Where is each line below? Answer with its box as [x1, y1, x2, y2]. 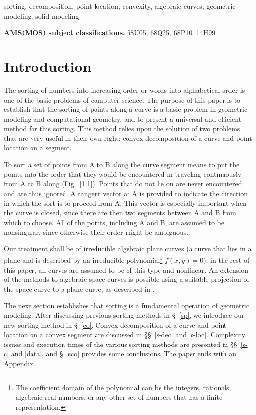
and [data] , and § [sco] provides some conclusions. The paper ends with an [11, 348, 237, 359]
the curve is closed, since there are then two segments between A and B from [4, 207, 236, 218]
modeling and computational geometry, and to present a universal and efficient [4, 113, 242, 124]
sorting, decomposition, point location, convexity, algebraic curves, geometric [4, 1, 236, 11]
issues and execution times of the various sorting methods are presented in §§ [4, 339, 237, 349]
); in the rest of [203, 255, 250, 265]
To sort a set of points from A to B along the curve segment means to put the [4, 159, 240, 170]
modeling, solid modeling [4, 10, 79, 21]
